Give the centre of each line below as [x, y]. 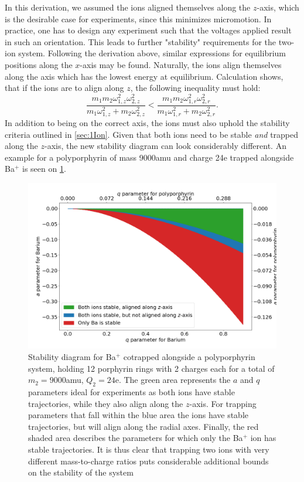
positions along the [39, 64]
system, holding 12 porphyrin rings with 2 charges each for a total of [151, 368]
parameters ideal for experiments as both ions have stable [131, 392]
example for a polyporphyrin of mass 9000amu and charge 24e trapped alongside [149, 157]
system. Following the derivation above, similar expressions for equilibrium [152, 53]
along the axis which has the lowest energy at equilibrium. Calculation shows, [144, 76]
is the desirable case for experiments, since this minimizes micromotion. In [138, 18]
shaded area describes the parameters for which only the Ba [136, 438]
